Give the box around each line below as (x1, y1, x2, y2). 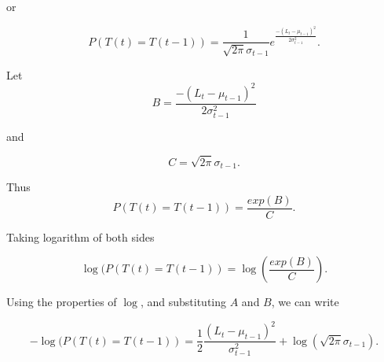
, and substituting (140, 294, 227, 310)
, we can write (271, 294, 339, 310)
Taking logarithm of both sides (6, 228, 155, 245)
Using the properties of (6, 294, 117, 310)
